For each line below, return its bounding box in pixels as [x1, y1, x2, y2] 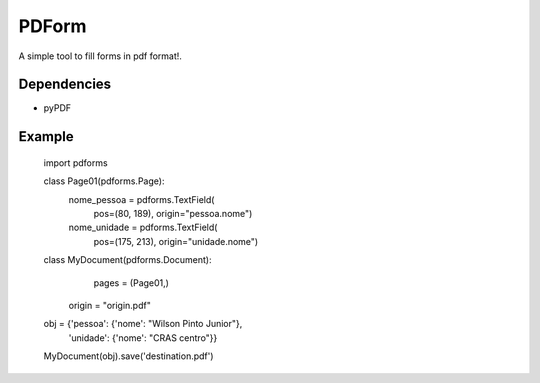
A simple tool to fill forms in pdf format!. [18, 50, 182, 62]
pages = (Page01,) [93, 276, 170, 289]
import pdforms [43, 156, 109, 169]
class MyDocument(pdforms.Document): [43, 254, 212, 266]
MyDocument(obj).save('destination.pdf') [43, 350, 214, 362]
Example [18, 128, 74, 145]
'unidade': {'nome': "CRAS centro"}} [68, 331, 218, 344]
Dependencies [18, 76, 112, 93]
